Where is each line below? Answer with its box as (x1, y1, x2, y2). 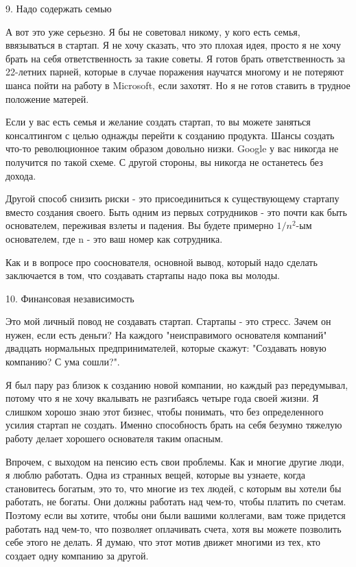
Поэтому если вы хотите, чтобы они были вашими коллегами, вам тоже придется (5, 508, 346, 522)
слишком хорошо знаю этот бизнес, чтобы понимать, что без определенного (5, 404, 324, 418)
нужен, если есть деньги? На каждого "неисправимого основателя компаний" (5, 327, 327, 341)
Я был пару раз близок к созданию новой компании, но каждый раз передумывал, (5, 377, 348, 391)
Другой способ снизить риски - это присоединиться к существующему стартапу (5, 191, 340, 206)
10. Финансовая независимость (5, 291, 134, 305)
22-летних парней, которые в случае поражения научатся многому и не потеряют (5, 64, 344, 79)
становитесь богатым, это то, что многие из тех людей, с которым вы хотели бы (5, 481, 342, 495)
